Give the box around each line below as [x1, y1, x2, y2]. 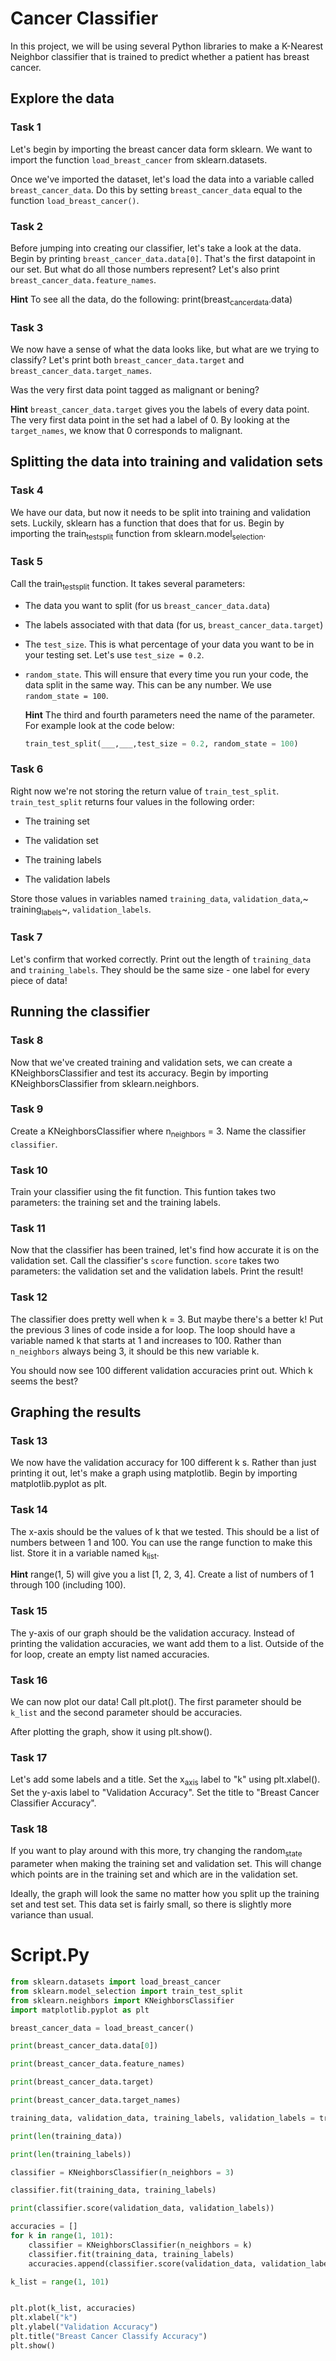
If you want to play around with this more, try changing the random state [10, 1845, 303, 1859]
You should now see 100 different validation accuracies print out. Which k [10, 1364, 313, 1376]
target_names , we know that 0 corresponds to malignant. [10, 425, 243, 437]
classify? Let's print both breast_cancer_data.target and [10, 354, 245, 366]
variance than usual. [10, 1909, 94, 1921]
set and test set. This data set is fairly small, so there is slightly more [10, 1898, 292, 1911]
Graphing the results [10, 1403, 142, 1421]
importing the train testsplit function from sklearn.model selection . [10, 527, 267, 542]
